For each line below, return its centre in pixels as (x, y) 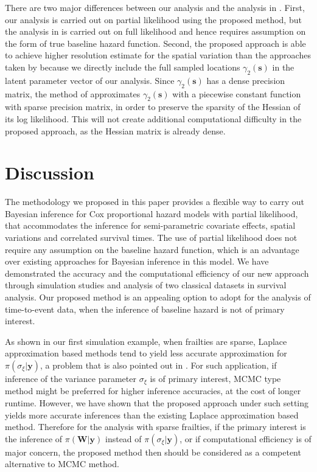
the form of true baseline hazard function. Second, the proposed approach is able (155, 43)
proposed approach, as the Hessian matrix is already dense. (115, 130)
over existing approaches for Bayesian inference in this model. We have (137, 261)
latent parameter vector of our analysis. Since (90, 80)
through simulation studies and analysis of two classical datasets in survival (146, 285)
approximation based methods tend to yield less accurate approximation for (146, 353)
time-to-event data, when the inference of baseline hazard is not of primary (145, 309)
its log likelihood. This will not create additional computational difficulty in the (153, 118)
